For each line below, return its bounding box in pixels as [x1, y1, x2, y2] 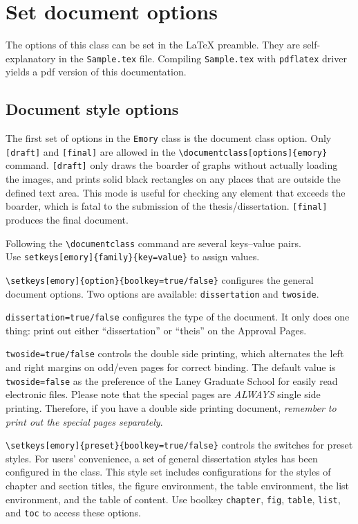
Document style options [6, 98, 179, 120]
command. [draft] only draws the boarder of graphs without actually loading [6, 158, 338, 172]
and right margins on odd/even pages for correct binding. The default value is [6, 360, 336, 374]
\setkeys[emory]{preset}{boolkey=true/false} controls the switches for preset [6, 437, 353, 452]
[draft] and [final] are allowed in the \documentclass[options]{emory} [6, 144, 328, 159]
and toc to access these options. [6, 505, 141, 520]
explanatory [6, 51, 56, 65]
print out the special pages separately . [6, 414, 163, 428]
